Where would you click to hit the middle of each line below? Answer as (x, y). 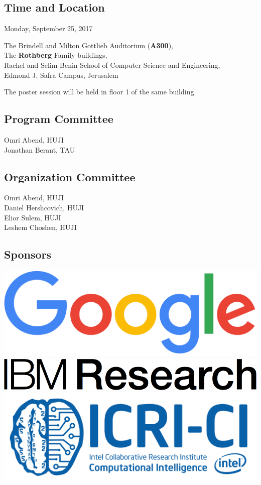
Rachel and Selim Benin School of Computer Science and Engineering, (112, 65)
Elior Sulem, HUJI (33, 217)
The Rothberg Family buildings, (56, 55)
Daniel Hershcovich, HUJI (44, 207)
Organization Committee (70, 176)
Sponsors (28, 254)
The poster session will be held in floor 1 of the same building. (100, 92)
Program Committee (59, 119)
